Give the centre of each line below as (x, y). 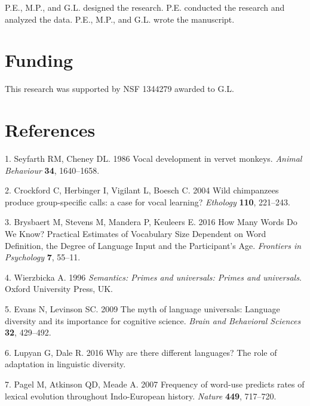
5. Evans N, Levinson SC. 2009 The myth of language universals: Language (142, 308)
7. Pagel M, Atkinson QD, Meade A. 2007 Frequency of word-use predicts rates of (155, 384)
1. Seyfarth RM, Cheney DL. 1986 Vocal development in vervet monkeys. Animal (154, 159)
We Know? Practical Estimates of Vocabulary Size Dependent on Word (136, 233)
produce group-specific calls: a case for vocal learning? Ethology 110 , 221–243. (148, 202)
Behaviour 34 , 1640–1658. (52, 170)
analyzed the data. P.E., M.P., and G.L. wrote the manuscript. (120, 19)
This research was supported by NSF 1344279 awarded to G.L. (119, 89)
